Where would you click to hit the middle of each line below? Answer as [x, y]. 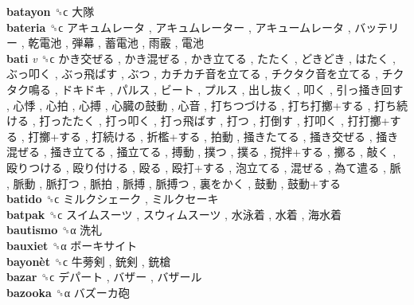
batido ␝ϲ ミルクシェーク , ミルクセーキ [113, 199]
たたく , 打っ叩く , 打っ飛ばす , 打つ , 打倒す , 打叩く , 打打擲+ [226, 121]
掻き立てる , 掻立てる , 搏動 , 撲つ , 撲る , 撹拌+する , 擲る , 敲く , [223, 152]
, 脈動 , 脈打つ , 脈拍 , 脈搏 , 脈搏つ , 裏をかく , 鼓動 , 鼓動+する [174, 183]
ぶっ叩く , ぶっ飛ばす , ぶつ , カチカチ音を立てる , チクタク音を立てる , [192, 74]
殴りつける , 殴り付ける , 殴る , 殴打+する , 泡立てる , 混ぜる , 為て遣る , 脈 [204, 167]
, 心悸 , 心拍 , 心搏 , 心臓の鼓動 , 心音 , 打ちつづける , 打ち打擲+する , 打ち [201, 105]
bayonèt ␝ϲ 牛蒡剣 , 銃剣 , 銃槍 [89, 261]
